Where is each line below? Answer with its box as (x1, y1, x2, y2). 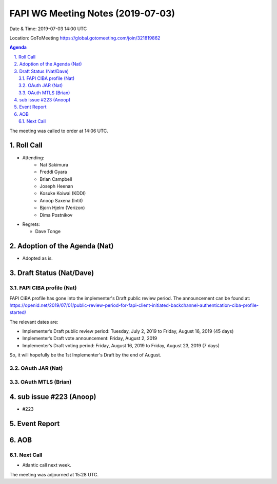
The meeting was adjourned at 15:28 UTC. (9, 471, 99, 477)
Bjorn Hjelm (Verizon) (39, 205, 85, 211)
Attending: (22, 154, 45, 161)
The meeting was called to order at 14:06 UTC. (9, 128, 108, 134)
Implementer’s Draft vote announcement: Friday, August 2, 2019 (22, 335, 157, 342)
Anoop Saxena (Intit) (39, 197, 83, 203)
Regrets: (22, 221, 41, 227)
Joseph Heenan (39, 183, 73, 190)
